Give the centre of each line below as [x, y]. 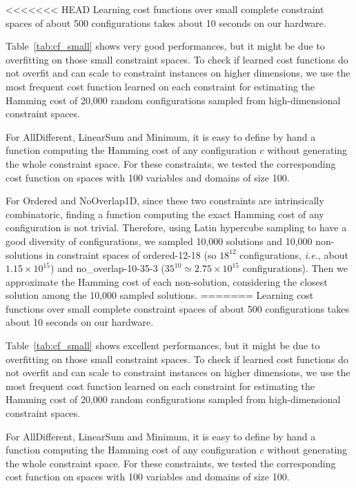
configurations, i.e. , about [294, 254]
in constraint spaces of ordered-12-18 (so [131, 254]
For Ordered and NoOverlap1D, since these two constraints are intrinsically [165, 201]
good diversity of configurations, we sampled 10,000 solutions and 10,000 [159, 241]
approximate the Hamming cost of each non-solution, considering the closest [167, 281]
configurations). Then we [295, 268]
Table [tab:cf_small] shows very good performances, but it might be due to [165, 46]
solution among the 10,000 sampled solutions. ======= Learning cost [160, 295]
